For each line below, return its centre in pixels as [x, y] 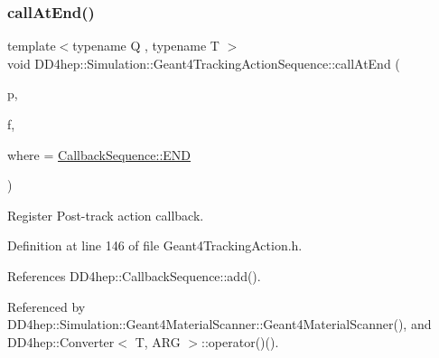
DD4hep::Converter [61, 341]
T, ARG [158, 341]
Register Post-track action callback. [106, 215]
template [32, 46]
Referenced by [47, 306]
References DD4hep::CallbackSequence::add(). [134, 275]
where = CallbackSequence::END [99, 154]
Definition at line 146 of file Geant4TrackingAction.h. [155, 245]
